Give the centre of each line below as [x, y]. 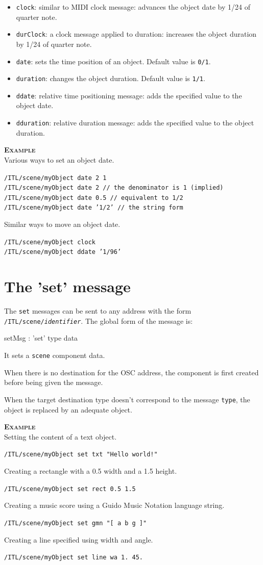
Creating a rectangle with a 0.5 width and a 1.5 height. [91, 471]
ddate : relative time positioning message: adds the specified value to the [129, 95]
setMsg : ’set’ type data [41, 338]
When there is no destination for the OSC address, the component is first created [131, 372]
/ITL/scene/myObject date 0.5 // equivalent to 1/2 [94, 198]
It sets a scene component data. [55, 355]
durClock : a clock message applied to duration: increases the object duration [136, 34]
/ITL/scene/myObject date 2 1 [55, 178]
